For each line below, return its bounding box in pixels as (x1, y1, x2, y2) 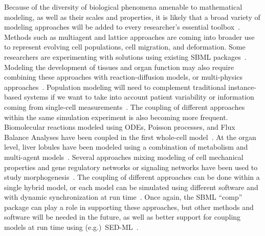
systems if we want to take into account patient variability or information (24, 91, 254, 102)
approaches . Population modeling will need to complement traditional (4, 81, 226, 92)
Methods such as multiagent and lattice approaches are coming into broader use (4, 31, 255, 42)
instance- (228, 81, 256, 92)
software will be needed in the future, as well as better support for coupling (4, 211, 241, 222)
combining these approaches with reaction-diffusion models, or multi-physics (4, 72, 243, 82)
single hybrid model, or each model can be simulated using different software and (4, 181, 258, 192)
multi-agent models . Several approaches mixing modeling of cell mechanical (4, 151, 244, 162)
